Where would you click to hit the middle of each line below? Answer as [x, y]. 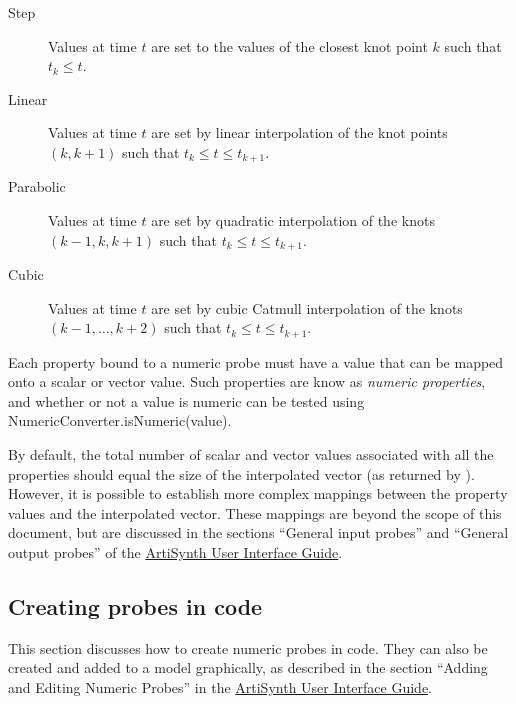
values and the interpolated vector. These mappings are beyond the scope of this [255, 512]
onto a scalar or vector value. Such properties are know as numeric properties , [247, 381]
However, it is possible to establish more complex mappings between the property [258, 493]
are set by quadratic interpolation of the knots [293, 220]
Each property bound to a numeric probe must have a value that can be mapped [256, 361]
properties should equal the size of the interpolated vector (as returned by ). [241, 473]
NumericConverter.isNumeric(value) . [120, 420]
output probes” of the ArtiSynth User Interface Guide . [175, 552]
